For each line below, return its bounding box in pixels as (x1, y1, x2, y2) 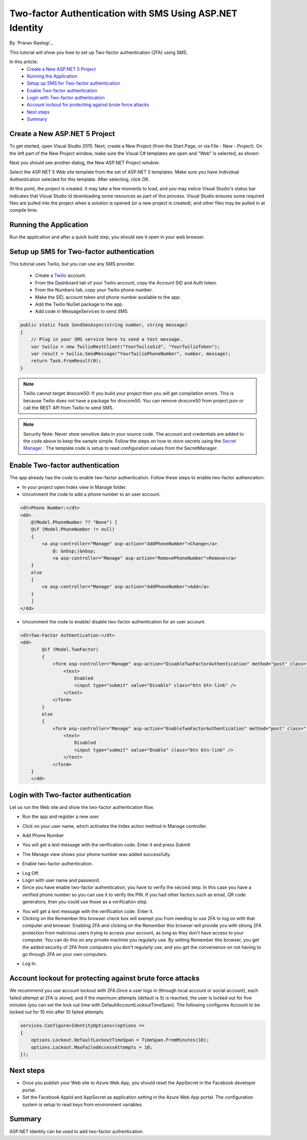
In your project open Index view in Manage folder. (22, 484, 127, 490)
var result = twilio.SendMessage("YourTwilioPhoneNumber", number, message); (31, 351, 231, 356)
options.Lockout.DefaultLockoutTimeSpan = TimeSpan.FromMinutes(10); (31, 1037, 209, 1043)
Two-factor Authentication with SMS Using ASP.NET (9, 8, 238, 19)
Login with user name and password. (22, 877, 100, 884)
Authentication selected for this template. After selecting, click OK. (9, 176, 150, 182)
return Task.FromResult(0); (31, 358, 102, 364)
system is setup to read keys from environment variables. (22, 1101, 143, 1107)
